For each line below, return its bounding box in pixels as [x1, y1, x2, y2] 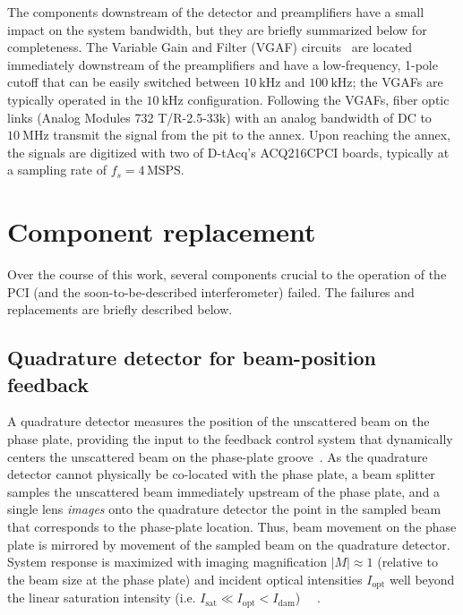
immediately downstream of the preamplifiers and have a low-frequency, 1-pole [7, 55, 438, 73]
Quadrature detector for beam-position [7, 344, 376, 372]
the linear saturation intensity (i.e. [7, 588, 196, 607]
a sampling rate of [7, 160, 107, 179]
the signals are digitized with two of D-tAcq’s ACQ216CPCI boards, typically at [7, 142, 450, 161]
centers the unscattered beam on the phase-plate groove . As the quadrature [7, 447, 428, 466]
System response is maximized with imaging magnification [7, 552, 327, 571]
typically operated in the [7, 90, 142, 108]
